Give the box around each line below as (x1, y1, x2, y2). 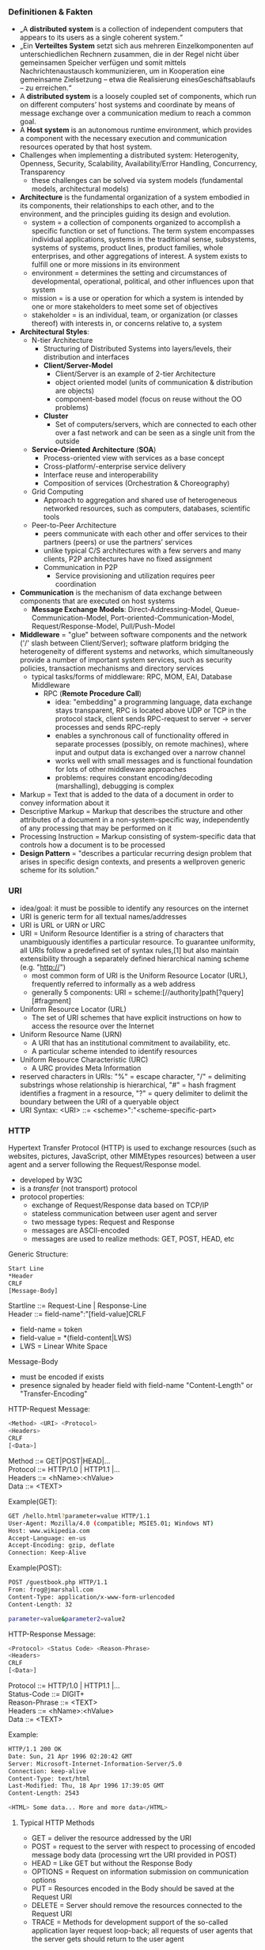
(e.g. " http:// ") (19, 962, 66, 971)
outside (55, 436, 80, 446)
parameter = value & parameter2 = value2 (8, 1614, 126, 1623)
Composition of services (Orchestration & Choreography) (43, 478, 230, 488)
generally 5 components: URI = (31, 987, 133, 997)
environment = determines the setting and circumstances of (31, 268, 228, 278)
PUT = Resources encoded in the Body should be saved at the (31, 1883, 235, 1894)
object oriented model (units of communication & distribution (55, 378, 253, 387)
